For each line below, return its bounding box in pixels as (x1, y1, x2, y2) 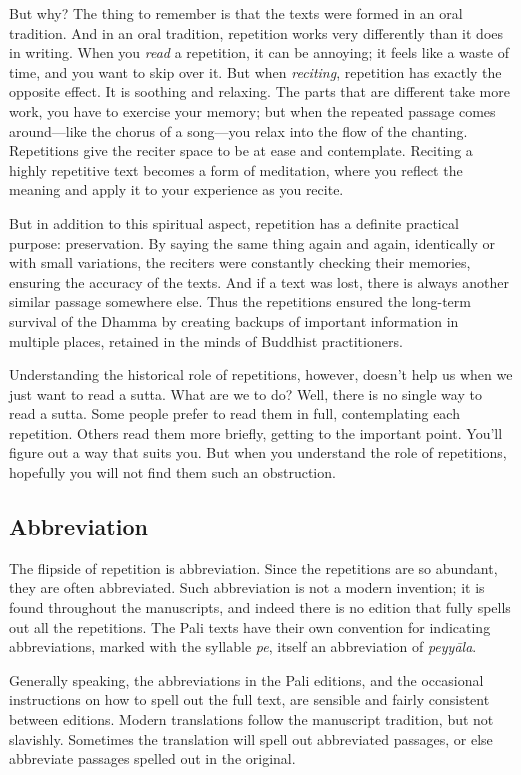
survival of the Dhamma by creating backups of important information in (9, 310, 459, 331)
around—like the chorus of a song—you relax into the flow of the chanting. (9, 120, 468, 141)
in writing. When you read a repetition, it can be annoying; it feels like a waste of (9, 42, 509, 63)
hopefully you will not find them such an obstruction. (9, 462, 336, 483)
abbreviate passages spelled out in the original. (9, 748, 296, 769)
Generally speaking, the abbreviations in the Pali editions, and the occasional (9, 669, 484, 690)
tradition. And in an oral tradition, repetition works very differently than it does (9, 22, 504, 43)
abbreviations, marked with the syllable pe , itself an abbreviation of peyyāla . (9, 636, 477, 657)
